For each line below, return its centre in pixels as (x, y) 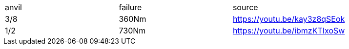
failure (130, 7)
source (245, 7)
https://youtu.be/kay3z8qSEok (289, 19)
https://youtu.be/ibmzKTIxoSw (289, 31)
